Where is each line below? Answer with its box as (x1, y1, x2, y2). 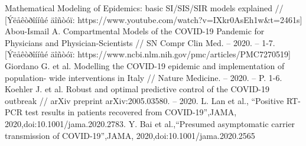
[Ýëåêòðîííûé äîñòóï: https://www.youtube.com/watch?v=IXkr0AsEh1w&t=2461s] (5, 13, 302, 25)
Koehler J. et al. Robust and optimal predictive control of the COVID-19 (5, 83, 269, 95)
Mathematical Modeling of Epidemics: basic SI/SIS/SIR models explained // (5, 2, 284, 14)
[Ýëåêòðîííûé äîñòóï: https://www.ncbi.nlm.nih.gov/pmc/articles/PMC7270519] (5, 48, 291, 60)
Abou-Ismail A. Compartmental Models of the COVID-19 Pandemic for (5, 25, 265, 37)
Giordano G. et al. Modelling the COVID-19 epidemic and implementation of (5, 59, 285, 72)
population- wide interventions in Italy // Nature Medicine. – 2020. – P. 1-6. (5, 71, 282, 83)
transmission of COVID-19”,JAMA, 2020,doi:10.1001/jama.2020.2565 (5, 129, 255, 141)
